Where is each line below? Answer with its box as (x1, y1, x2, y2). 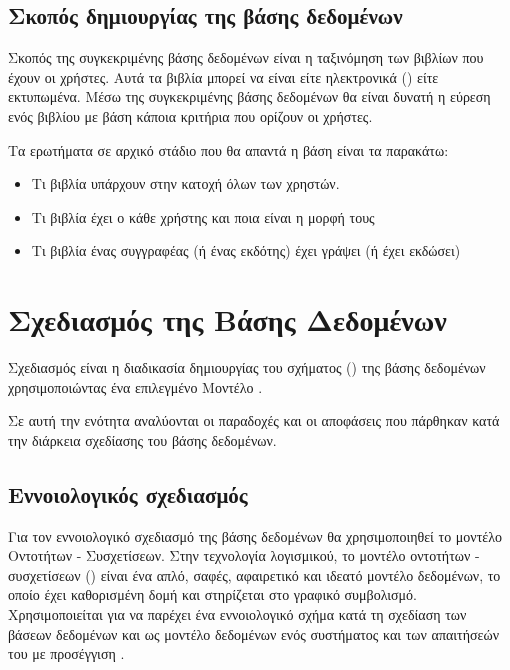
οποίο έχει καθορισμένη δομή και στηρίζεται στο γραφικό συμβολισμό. (8, 584, 417, 605)
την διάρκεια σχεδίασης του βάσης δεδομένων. (8, 429, 277, 450)
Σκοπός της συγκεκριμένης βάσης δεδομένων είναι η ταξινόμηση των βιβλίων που (8, 47, 484, 68)
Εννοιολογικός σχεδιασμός (8, 478, 248, 509)
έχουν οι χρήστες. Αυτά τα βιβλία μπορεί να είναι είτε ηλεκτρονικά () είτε (8, 66, 439, 87)
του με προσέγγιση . (8, 643, 125, 664)
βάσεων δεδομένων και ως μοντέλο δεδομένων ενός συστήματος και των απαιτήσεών (8, 623, 499, 644)
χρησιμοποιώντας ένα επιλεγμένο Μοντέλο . (8, 376, 263, 397)
